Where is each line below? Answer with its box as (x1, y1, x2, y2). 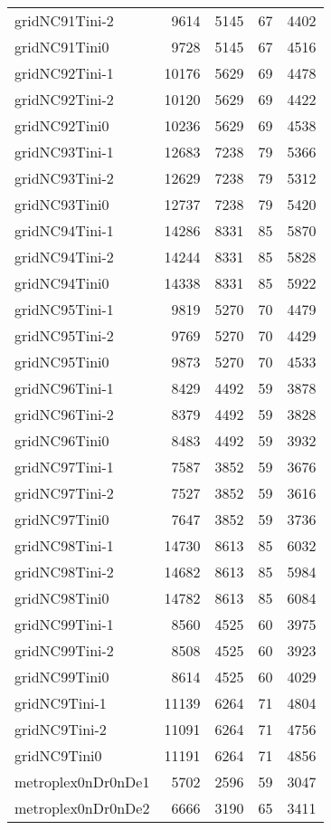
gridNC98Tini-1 (14, 535, 114, 556)
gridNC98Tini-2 (14, 561, 114, 582)
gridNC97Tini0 (14, 509, 109, 529)
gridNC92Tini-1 (14, 62, 114, 83)
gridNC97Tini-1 (14, 456, 114, 477)
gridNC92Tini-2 (14, 89, 114, 110)
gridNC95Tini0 (14, 351, 109, 372)
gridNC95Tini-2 (14, 325, 114, 346)
